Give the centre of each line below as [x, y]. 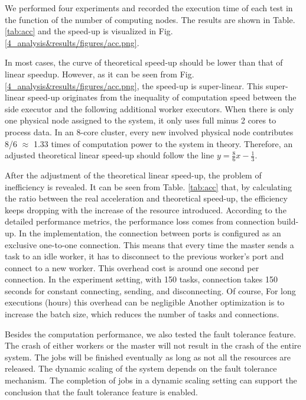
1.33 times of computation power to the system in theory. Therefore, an [163, 143]
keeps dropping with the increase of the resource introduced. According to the [146, 209]
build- [288, 221]
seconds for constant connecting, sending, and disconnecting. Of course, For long [150, 290]
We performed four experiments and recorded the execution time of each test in [149, 8]
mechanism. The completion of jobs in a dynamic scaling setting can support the [151, 380]
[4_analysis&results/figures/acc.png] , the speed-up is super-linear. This [134, 85]
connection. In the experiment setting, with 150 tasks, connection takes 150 [141, 279]
